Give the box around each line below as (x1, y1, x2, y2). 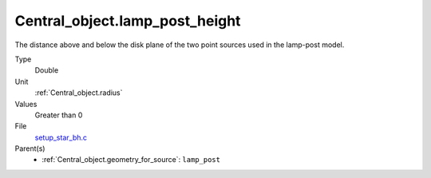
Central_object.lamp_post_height (14, 12, 241, 30)
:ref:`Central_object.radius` (34, 88, 123, 97)
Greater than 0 (34, 110, 83, 120)
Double (34, 65, 59, 75)
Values (14, 99, 38, 109)
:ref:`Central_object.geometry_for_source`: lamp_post (42, 155, 221, 164)
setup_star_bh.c (34, 133, 88, 142)
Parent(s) (14, 144, 45, 153)
